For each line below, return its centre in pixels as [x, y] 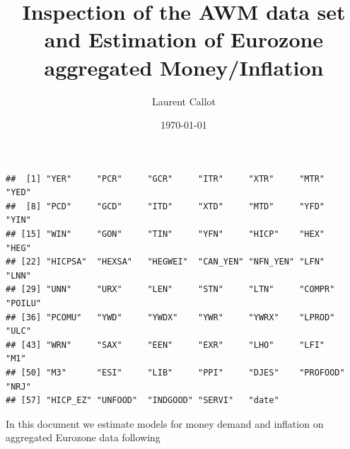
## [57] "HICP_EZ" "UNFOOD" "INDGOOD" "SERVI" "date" [142, 401]
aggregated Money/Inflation [184, 67]
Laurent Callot [184, 101]
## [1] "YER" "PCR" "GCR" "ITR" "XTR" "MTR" [165, 179]
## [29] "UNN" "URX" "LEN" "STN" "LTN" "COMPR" [170, 290]
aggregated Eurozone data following [83, 437]
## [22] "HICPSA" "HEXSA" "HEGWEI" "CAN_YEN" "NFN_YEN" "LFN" [165, 262]
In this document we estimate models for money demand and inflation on [165, 423]
